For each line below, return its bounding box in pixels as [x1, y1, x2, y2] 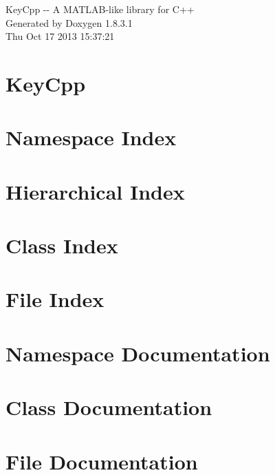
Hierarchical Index [5, 177, 185, 205]
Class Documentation [5, 393, 212, 421]
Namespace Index [5, 123, 177, 151]
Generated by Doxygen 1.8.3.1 [5, 15, 133, 30]
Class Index [5, 231, 118, 260]
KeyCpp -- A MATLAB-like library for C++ [5, 2, 195, 16]
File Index [5, 285, 104, 313]
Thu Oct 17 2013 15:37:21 [5, 29, 115, 43]
